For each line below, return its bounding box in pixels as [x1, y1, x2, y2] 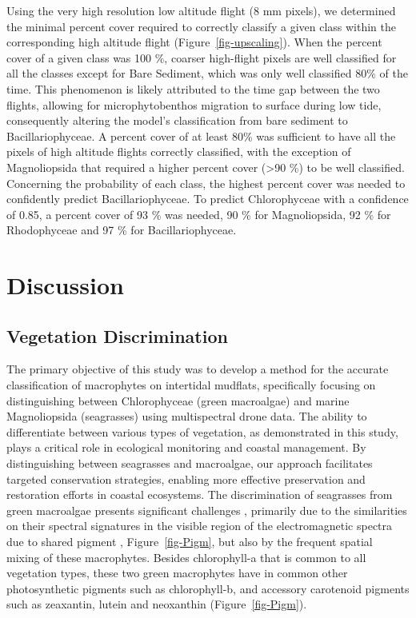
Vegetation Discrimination [6, 323, 228, 348]
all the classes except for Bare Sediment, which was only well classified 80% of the [6, 65, 408, 82]
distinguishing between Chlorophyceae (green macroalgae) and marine [6, 392, 350, 409]
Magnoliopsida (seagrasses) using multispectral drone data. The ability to [6, 408, 367, 425]
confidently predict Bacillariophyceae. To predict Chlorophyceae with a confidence [6, 190, 409, 207]
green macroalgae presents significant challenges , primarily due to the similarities [6, 501, 407, 518]
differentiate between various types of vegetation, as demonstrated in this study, [6, 423, 398, 440]
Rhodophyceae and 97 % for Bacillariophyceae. [6, 221, 237, 238]
